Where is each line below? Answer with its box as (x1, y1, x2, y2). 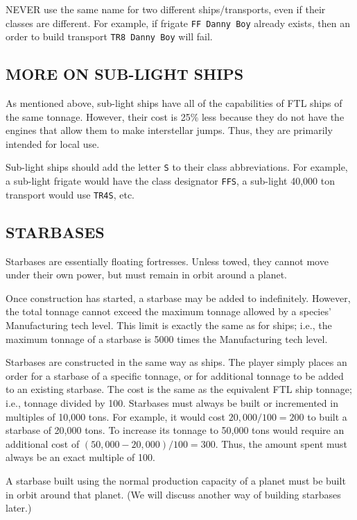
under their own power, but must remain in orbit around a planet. (6, 267, 287, 282)
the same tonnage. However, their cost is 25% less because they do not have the (6, 109, 345, 124)
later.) (6, 501, 32, 515)
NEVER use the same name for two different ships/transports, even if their (6, 2, 326, 16)
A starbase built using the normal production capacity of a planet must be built (6, 473, 346, 487)
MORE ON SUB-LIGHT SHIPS (6, 63, 244, 85)
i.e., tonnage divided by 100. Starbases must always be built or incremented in (6, 396, 338, 410)
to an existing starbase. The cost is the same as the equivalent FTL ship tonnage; (6, 382, 352, 396)
